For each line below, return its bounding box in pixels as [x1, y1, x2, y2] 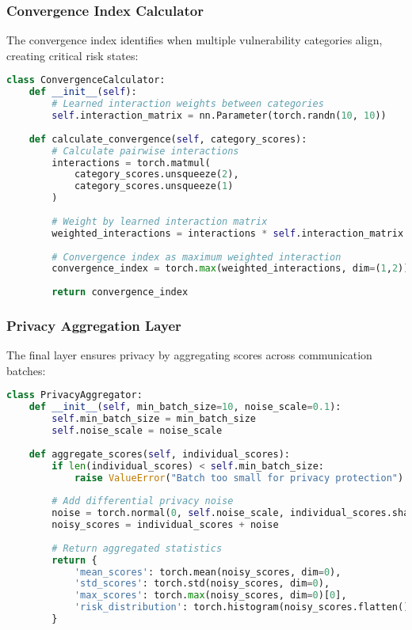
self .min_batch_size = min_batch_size [51, 413, 257, 425]
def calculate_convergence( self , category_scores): [29, 133, 307, 145]
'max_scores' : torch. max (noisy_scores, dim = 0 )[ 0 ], [74, 590, 347, 602]
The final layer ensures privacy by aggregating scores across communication [6, 347, 372, 363]
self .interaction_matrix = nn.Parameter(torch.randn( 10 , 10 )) [51, 110, 387, 122]
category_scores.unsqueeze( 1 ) [74, 180, 234, 192]
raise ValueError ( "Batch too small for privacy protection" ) [74, 472, 404, 484]
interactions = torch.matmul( [51, 157, 211, 169]
